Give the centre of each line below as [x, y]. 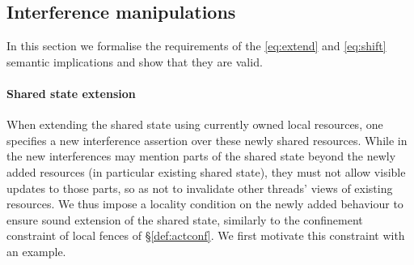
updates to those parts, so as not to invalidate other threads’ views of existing [200, 188]
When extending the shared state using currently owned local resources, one [195, 124]
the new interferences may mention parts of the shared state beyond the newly [201, 156]
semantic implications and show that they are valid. [135, 61]
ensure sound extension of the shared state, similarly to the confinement [185, 219]
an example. [36, 251]
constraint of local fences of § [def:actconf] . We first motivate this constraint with [206, 235]
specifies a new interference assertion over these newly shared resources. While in [207, 140]
